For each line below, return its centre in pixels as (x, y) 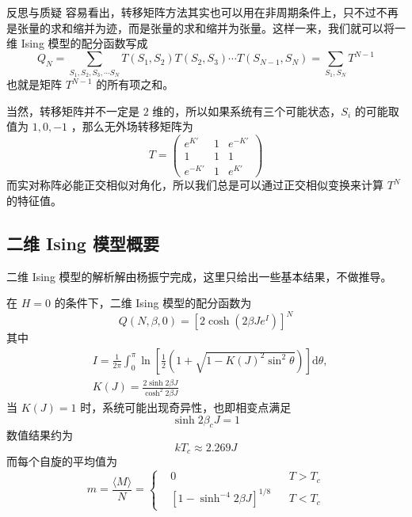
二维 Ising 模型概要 (83, 243)
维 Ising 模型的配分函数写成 (77, 43)
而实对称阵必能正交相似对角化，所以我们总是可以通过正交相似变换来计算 (195, 185)
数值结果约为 (40, 435)
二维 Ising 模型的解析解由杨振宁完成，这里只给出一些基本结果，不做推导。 (199, 276)
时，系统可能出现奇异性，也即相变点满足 (186, 407)
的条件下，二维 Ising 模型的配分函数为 (153, 303)
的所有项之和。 (135, 84)
